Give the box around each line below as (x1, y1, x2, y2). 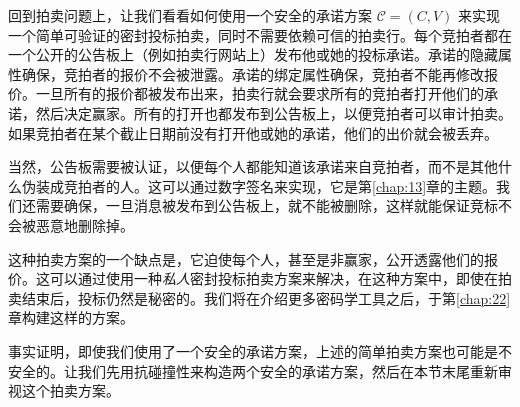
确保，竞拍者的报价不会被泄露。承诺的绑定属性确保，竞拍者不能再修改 (21, 63, 484, 84)
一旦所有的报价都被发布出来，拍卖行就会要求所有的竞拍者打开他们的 (35, 83, 484, 104)
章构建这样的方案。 (8, 307, 134, 328)
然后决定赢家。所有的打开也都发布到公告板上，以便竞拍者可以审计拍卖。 (35, 102, 512, 123)
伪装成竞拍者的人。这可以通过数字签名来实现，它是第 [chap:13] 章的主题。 (21, 175, 497, 196)
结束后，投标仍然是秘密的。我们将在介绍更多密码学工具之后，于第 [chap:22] (21, 287, 511, 308)
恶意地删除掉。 (35, 214, 134, 235)
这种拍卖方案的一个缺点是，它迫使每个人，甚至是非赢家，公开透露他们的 (8, 248, 484, 269)
